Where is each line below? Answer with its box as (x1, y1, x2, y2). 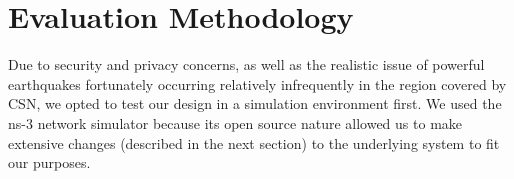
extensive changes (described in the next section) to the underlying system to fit (8, 132, 500, 153)
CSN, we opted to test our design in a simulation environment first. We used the (8, 93, 502, 114)
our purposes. (8, 152, 91, 173)
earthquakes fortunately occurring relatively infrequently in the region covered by (8, 73, 507, 94)
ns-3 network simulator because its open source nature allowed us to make (8, 112, 463, 133)
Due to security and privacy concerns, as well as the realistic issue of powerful (8, 54, 485, 75)
